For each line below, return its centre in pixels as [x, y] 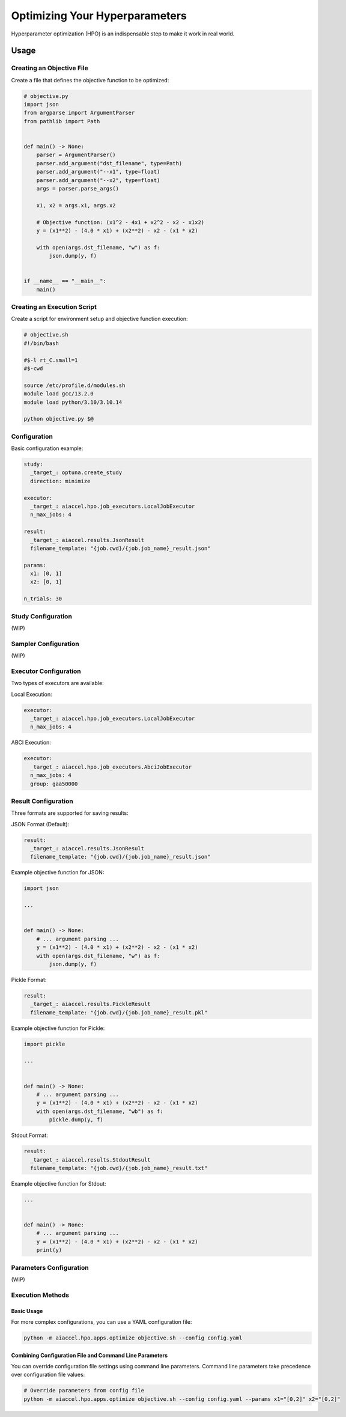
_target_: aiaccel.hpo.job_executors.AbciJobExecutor [111, 767]
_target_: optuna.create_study [76, 473]
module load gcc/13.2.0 [59, 394]
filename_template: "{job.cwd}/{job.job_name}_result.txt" [119, 1168]
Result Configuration [42, 801]
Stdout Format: [29, 1135]
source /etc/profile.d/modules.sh [74, 385]
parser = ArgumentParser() [76, 155]
